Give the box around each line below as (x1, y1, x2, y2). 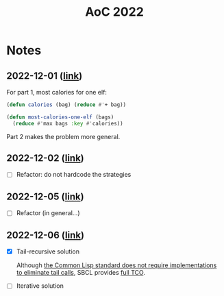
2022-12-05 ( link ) (6, 190, 84, 202)
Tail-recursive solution (16, 247, 80, 256)
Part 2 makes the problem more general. (6, 132, 121, 140)
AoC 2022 (84, 4, 145, 20)
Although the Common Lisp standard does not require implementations (16, 261, 217, 269)
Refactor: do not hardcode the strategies (16, 171, 132, 179)
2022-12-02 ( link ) (6, 152, 84, 164)
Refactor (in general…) (16, 209, 80, 217)
